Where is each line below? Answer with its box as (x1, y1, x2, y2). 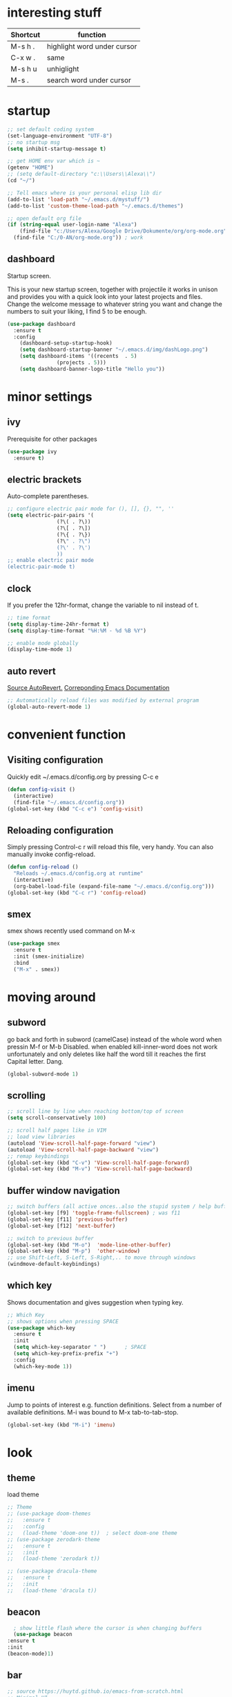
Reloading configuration (7, 824, 114, 836)
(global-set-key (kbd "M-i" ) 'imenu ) (7, 1421, 116, 1428)
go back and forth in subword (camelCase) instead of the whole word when (7, 1035, 222, 1043)
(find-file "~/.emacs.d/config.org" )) (13, 799, 126, 806)
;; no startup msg (7, 138, 60, 146)
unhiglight (47, 64, 79, 73)
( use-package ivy (7, 448, 57, 455)
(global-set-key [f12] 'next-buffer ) (7, 1222, 116, 1229)
